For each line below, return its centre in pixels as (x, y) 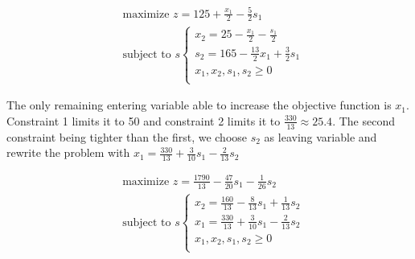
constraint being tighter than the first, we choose (127, 136)
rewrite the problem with (68, 152)
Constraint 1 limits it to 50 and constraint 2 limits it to (144, 120)
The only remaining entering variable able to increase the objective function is (199, 105)
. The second (364, 120)
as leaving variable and (320, 136)
